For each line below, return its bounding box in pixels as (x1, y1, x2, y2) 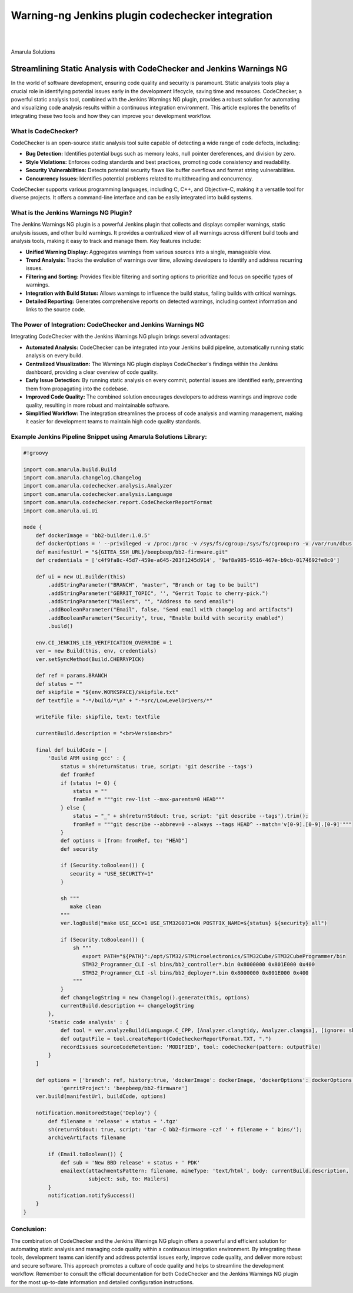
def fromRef (60, 771, 95, 778)
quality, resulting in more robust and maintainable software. (25, 402, 170, 409)
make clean (69, 903, 101, 910)
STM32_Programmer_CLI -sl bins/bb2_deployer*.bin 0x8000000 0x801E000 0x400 (82, 969, 309, 976)
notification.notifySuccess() (48, 1192, 135, 1199)
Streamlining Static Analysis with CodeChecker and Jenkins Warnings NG (11, 64, 288, 74)
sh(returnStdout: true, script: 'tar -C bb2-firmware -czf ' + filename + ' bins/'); (48, 1126, 303, 1133)
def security (60, 845, 98, 852)
